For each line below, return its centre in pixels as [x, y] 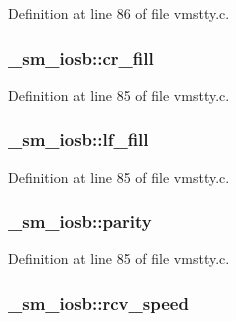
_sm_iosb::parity [80, 221]
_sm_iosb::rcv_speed [98, 302]
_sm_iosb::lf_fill [78, 139]
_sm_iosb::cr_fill [81, 57]
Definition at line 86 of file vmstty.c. [119, 13]
